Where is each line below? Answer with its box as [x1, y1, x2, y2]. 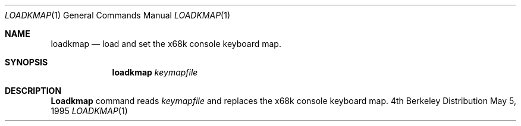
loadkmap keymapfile [112, 67, 198, 77]
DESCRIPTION [5, 86, 62, 96]
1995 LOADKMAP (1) [51, 106, 128, 116]
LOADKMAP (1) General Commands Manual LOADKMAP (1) [5, 10, 231, 20]
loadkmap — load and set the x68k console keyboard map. [51, 39, 281, 49]
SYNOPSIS [5, 57, 48, 67]
